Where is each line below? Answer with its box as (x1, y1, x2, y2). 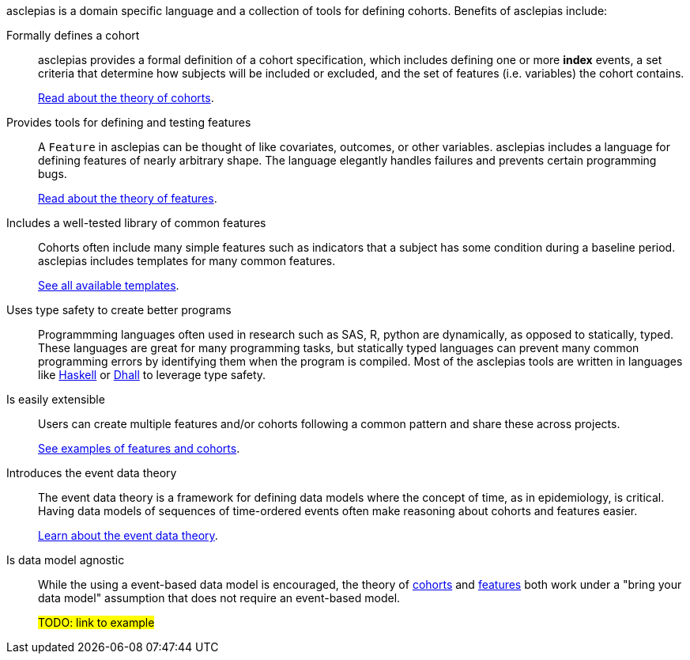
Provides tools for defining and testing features (6, 116, 251, 129)
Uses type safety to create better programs (6, 303, 232, 317)
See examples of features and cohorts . (38, 442, 240, 455)
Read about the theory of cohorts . (38, 91, 214, 104)
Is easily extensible (6, 393, 105, 406)
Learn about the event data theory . (38, 529, 218, 542)
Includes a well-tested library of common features (6, 216, 266, 229)
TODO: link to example (38, 616, 155, 629)
